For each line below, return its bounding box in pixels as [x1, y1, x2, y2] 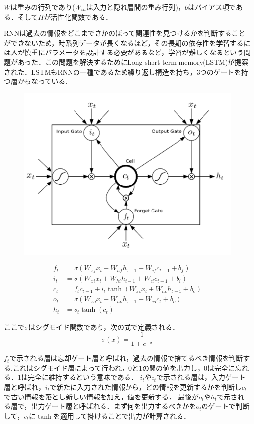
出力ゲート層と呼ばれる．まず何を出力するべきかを [31, 401, 196, 411]
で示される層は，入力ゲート [156, 372, 246, 382]
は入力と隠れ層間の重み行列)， [86, 2, 185, 12]
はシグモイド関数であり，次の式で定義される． [28, 321, 179, 332]
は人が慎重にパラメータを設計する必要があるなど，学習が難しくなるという [4, 47, 244, 57]
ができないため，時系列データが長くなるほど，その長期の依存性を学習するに [4, 37, 251, 48]
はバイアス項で [188, 2, 236, 12]
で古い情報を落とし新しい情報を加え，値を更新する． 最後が [4, 391, 199, 401]
